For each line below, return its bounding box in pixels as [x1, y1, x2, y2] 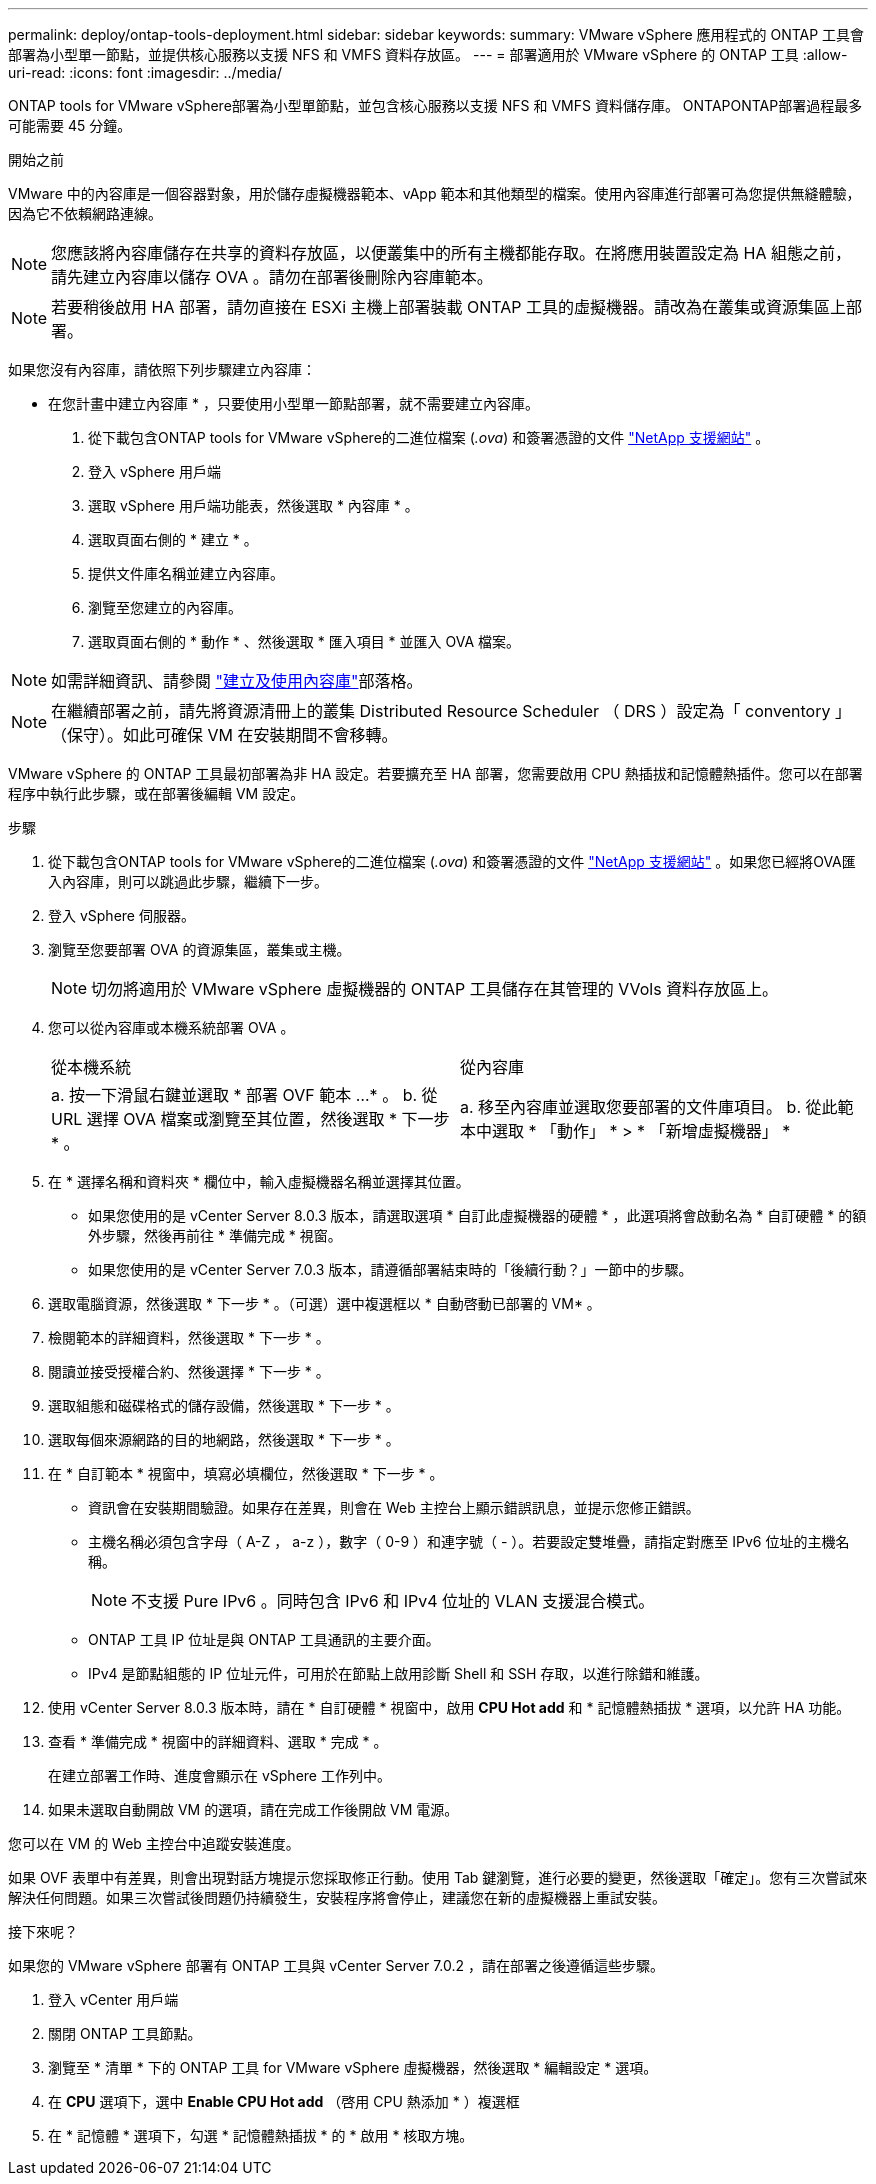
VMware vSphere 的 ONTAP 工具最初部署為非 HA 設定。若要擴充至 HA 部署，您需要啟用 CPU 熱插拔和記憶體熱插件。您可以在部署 [8, 765, 863, 782]
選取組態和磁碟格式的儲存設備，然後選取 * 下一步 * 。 [48, 1397, 400, 1414]
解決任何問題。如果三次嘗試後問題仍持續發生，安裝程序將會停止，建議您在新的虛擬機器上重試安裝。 [8, 1889, 666, 1906]
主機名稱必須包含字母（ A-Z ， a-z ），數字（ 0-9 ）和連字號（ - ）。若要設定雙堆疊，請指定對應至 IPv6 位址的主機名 [88, 1533, 850, 1550]
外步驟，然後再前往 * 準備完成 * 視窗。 [88, 1227, 342, 1244]
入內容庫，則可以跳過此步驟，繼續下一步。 [48, 873, 328, 890]
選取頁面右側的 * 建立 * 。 [88, 531, 258, 548]
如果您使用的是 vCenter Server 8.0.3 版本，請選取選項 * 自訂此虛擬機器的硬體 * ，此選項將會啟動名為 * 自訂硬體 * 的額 [88, 1207, 867, 1224]
